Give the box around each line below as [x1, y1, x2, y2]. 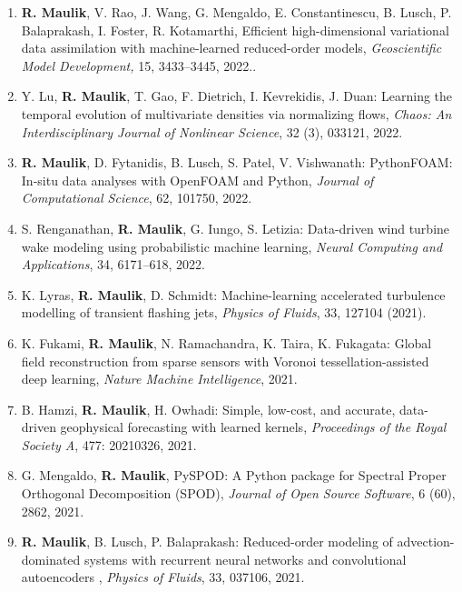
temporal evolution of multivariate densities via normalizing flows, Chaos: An [21, 104, 452, 123]
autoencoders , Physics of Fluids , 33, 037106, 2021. [21, 567, 305, 587]
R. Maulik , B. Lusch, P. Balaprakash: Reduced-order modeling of [21, 532, 393, 551]
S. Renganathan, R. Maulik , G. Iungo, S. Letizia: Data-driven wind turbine [21, 218, 450, 237]
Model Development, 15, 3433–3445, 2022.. [21, 55, 257, 75]
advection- [397, 532, 455, 551]
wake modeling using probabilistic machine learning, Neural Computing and [21, 236, 443, 256]
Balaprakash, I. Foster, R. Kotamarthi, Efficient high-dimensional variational [21, 20, 449, 39]
